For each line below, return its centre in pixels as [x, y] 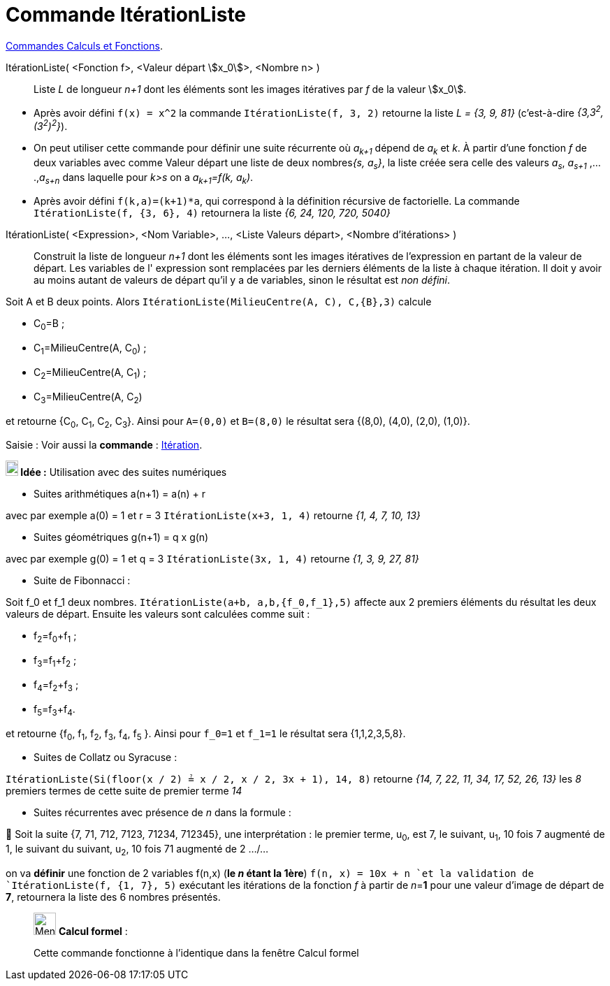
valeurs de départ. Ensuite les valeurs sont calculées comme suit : [158, 614]
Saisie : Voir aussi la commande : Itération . [104, 445]
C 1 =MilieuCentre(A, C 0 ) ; [90, 349]
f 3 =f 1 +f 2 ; [55, 662]
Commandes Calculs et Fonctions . [84, 45]
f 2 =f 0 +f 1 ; [55, 637]
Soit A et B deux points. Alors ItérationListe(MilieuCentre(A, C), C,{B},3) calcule [219, 302]
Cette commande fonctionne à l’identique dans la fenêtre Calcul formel [196, 953]
